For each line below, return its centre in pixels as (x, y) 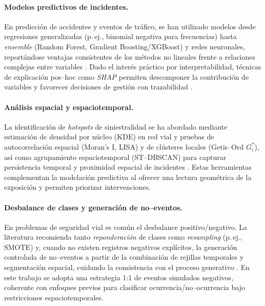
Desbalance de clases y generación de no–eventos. (93, 207)
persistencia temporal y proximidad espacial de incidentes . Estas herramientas (128, 167)
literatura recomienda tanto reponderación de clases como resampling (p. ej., (123, 237)
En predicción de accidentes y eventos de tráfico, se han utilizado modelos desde (130, 26)
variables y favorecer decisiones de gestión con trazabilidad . (98, 87)
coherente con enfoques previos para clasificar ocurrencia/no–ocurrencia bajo (125, 287)
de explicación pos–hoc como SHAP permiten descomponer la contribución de (127, 76)
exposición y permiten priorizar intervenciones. (78, 187)
